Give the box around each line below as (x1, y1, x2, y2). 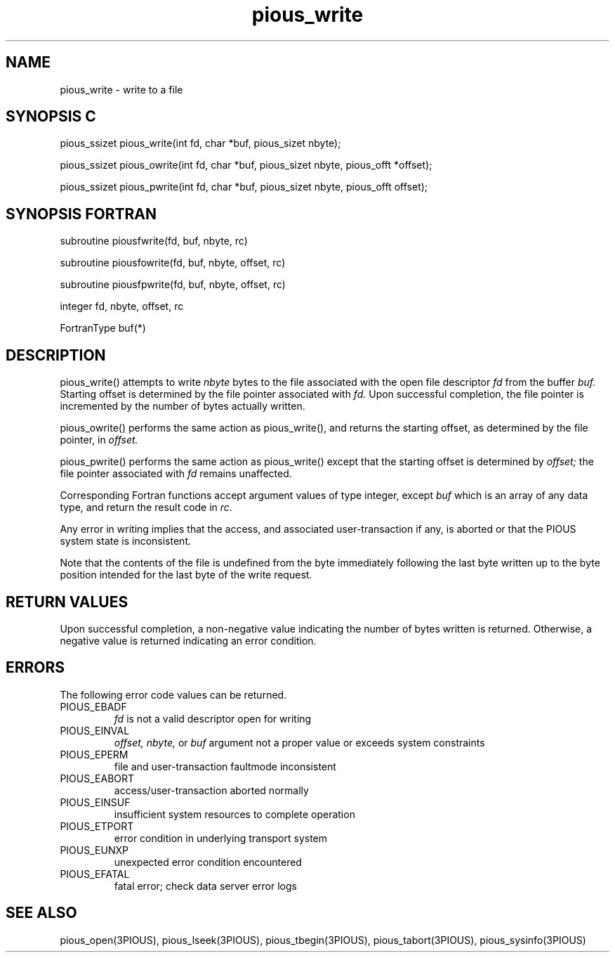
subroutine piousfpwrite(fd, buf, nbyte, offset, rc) (60, 278, 286, 291)
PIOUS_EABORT (60, 772, 135, 784)
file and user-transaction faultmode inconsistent (114, 760, 336, 772)
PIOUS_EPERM (60, 748, 128, 760)
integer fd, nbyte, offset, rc (60, 300, 184, 313)
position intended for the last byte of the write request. (60, 569, 312, 581)
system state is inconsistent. (60, 535, 191, 548)
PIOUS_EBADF (60, 700, 127, 713)
